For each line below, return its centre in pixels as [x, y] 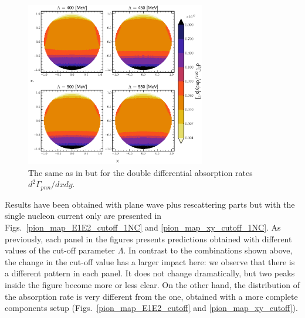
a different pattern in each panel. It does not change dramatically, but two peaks [150, 273]
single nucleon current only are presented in [83, 216]
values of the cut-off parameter [60, 250]
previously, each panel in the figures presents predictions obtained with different [148, 239]
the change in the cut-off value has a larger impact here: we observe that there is [150, 261]
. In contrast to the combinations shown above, [208, 250]
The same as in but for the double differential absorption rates [140, 172]
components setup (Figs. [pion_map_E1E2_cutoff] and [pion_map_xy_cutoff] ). [151, 308]
